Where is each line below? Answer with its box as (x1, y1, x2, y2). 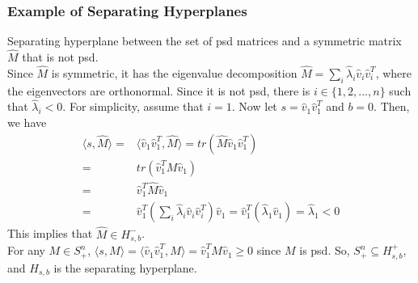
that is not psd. (22, 49, 99, 65)
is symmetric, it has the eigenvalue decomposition (51, 64, 298, 81)
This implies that (7, 225, 93, 242)
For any (7, 242, 45, 259)
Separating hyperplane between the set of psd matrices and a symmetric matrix (7, 32, 402, 49)
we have (7, 114, 47, 131)
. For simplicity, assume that (62, 98, 204, 115)
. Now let (231, 98, 277, 115)
